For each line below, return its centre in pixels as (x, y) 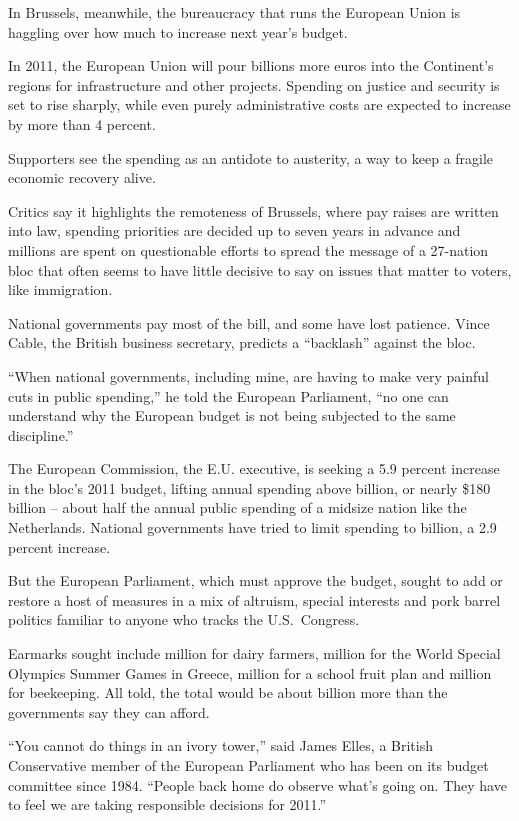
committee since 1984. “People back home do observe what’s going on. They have (257, 784)
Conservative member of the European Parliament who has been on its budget (248, 765)
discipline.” (41, 434)
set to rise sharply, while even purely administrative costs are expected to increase (259, 104)
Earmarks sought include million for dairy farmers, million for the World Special (254, 653)
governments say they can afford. (109, 711)
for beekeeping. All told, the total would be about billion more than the (228, 692)
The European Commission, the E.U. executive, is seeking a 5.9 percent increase (254, 468)
